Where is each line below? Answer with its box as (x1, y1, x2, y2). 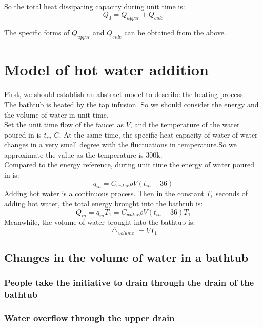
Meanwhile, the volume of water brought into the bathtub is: (4, 217, 195, 227)
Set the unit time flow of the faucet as (4, 119, 124, 130)
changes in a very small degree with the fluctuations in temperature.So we (4, 139, 237, 150)
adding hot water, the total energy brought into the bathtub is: (4, 198, 203, 209)
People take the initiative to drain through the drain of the (4, 276, 254, 289)
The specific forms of (4, 27, 70, 38)
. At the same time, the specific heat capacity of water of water (59, 129, 258, 140)
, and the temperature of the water (130, 119, 240, 130)
